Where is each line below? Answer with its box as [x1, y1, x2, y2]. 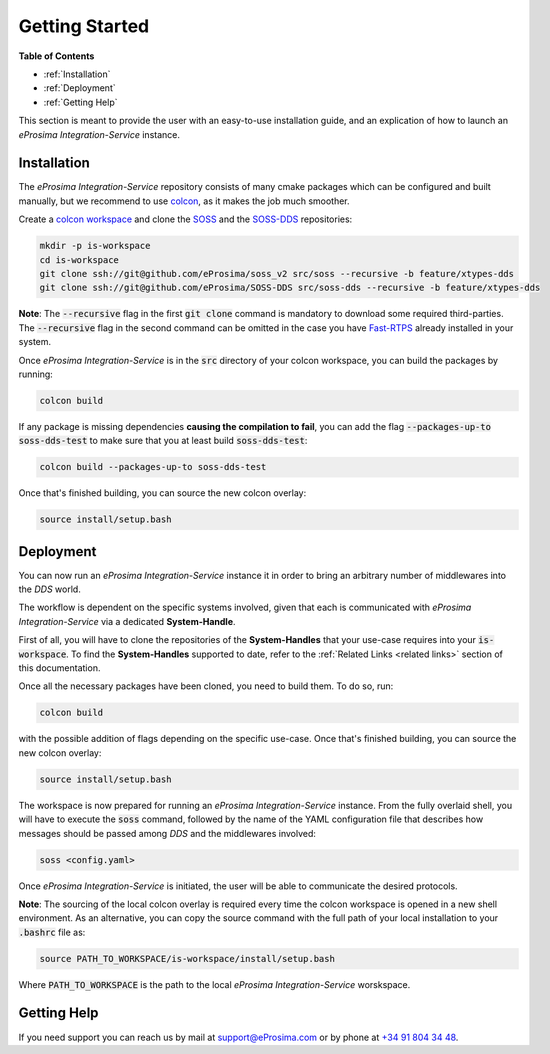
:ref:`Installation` [43, 68, 111, 80]
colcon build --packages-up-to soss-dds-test [39, 461, 267, 473]
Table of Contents [18, 50, 95, 62]
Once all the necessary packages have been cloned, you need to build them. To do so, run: [18, 680, 394, 692]
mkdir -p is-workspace [39, 240, 151, 252]
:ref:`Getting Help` [43, 96, 118, 108]
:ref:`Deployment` [43, 82, 116, 94]
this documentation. [18, 662, 101, 674]
